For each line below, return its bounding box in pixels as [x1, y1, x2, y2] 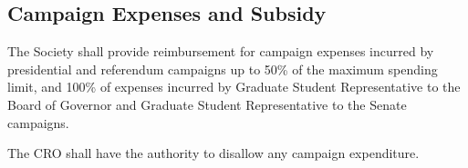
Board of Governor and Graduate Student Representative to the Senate [7, 94, 407, 114]
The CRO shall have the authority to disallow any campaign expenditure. [7, 143, 420, 163]
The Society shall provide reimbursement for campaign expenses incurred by [7, 42, 434, 61]
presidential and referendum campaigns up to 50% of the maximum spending [7, 59, 438, 78]
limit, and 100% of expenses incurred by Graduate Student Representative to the [7, 77, 461, 96]
